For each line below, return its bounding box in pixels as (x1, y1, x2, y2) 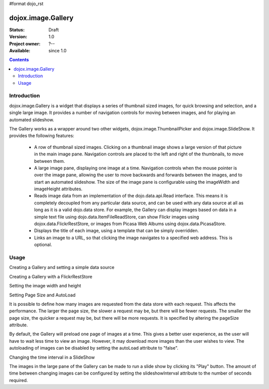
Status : (9, 26, 25, 32)
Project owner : (9, 40, 41, 47)
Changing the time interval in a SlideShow (9, 354, 95, 360)
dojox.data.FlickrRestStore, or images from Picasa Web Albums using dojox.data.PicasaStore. (34, 221, 226, 227)
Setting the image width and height (9, 283, 81, 289)
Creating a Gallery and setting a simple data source (9, 264, 115, 270)
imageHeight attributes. (34, 186, 83, 192)
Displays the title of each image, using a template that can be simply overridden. (34, 228, 199, 234)
